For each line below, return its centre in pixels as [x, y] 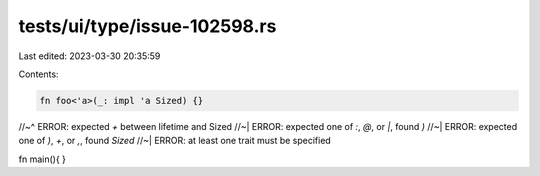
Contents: [38, 74]
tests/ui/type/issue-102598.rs [147, 26]
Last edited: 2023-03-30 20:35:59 [89, 56]
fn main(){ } [42, 159]
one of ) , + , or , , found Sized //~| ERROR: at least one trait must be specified [175, 141]
